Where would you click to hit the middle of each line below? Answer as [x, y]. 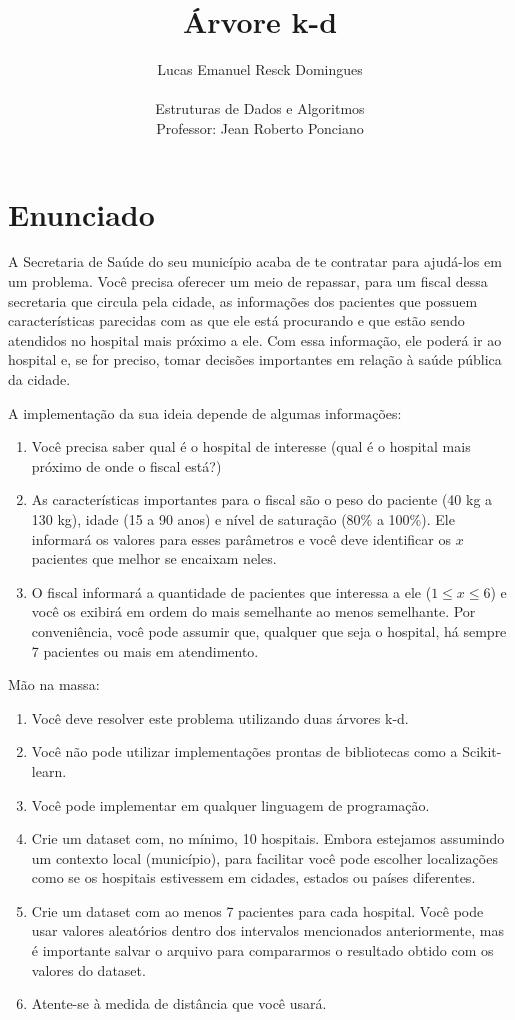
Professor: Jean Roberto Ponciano [260, 127]
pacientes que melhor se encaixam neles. [154, 558]
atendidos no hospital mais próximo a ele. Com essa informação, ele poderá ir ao [255, 339]
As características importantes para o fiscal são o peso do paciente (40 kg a [262, 499]
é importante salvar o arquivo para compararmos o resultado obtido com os [262, 950]
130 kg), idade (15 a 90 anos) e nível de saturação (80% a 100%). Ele [243, 518]
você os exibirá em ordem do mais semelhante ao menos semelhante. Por [253, 611]
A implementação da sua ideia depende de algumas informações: [205, 412]
